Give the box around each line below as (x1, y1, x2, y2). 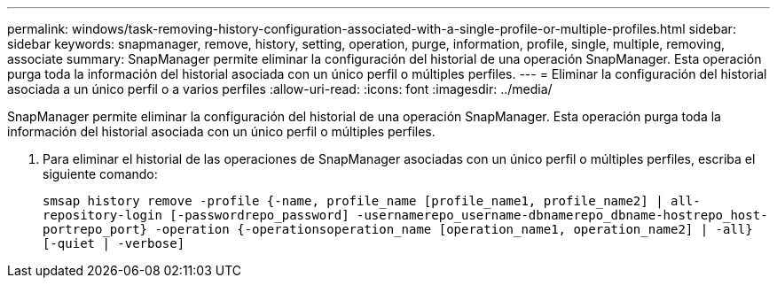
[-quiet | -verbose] (43, 236, 185, 250)
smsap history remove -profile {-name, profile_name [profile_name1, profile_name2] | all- (43, 194, 701, 208)
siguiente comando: (43, 166, 158, 181)
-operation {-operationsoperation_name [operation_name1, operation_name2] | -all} (154, 222, 753, 236)
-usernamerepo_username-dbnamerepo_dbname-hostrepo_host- (357, 208, 768, 222)
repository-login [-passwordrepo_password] (43, 208, 349, 222)
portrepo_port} (43, 222, 148, 236)
